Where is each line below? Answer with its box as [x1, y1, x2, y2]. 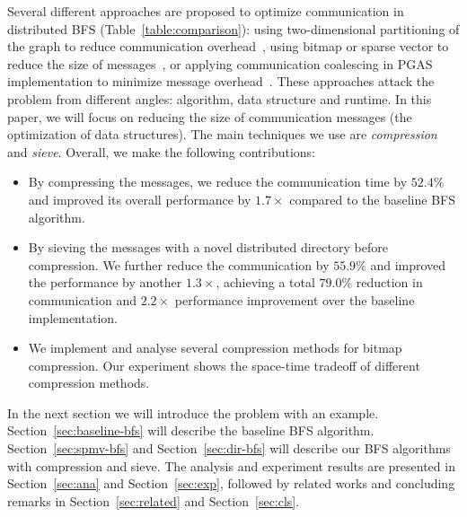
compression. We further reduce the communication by [28, 255, 330, 274]
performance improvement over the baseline [174, 290, 415, 309]
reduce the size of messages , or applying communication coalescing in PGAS [7, 54, 433, 73]
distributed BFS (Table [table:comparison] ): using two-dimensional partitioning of [7, 19, 460, 38]
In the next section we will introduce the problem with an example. [7, 403, 379, 422]
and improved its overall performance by [28, 189, 251, 208]
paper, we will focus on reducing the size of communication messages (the [7, 107, 412, 126]
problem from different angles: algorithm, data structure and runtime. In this [7, 89, 432, 108]
